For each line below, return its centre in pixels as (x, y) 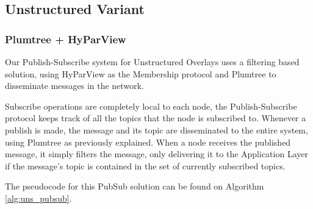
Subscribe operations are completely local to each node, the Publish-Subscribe (151, 106)
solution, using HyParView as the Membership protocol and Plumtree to (141, 73)
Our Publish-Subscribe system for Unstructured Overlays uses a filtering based (152, 62)
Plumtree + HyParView (66, 39)
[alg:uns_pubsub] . (38, 198)
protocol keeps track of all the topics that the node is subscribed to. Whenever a (156, 118)
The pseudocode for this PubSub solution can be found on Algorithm (135, 186)
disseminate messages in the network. (74, 86)
